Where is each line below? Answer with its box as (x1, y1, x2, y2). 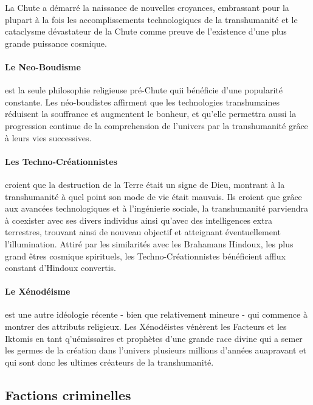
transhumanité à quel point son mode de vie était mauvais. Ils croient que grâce (5, 190, 302, 202)
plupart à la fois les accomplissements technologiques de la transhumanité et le (5, 13, 298, 25)
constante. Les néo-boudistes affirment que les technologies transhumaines (5, 95, 280, 108)
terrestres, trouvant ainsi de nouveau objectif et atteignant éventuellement (5, 226, 281, 238)
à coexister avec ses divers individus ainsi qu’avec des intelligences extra (5, 213, 273, 226)
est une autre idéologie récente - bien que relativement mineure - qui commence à (5, 308, 308, 321)
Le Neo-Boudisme (5, 60, 81, 73)
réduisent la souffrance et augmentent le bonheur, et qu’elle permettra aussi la (5, 107, 297, 120)
